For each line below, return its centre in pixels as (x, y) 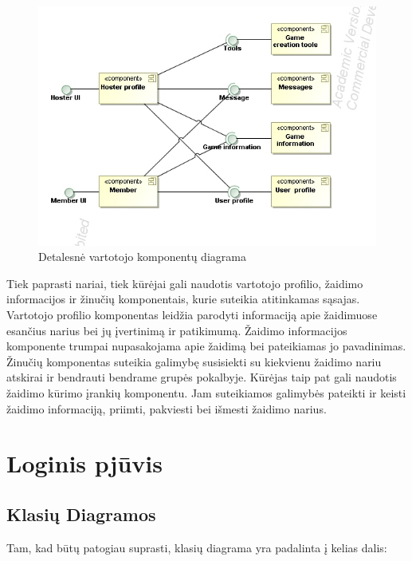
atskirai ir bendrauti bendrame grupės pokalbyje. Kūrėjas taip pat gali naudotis (202, 377)
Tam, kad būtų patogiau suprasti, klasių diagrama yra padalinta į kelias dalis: (197, 547)
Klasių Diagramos (81, 514)
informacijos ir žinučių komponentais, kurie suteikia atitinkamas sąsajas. (183, 299)
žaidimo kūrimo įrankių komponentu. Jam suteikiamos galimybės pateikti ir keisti (206, 392)
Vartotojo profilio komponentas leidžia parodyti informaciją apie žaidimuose (192, 314)
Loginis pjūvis (84, 463)
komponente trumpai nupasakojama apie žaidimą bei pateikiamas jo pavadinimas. (206, 346)
